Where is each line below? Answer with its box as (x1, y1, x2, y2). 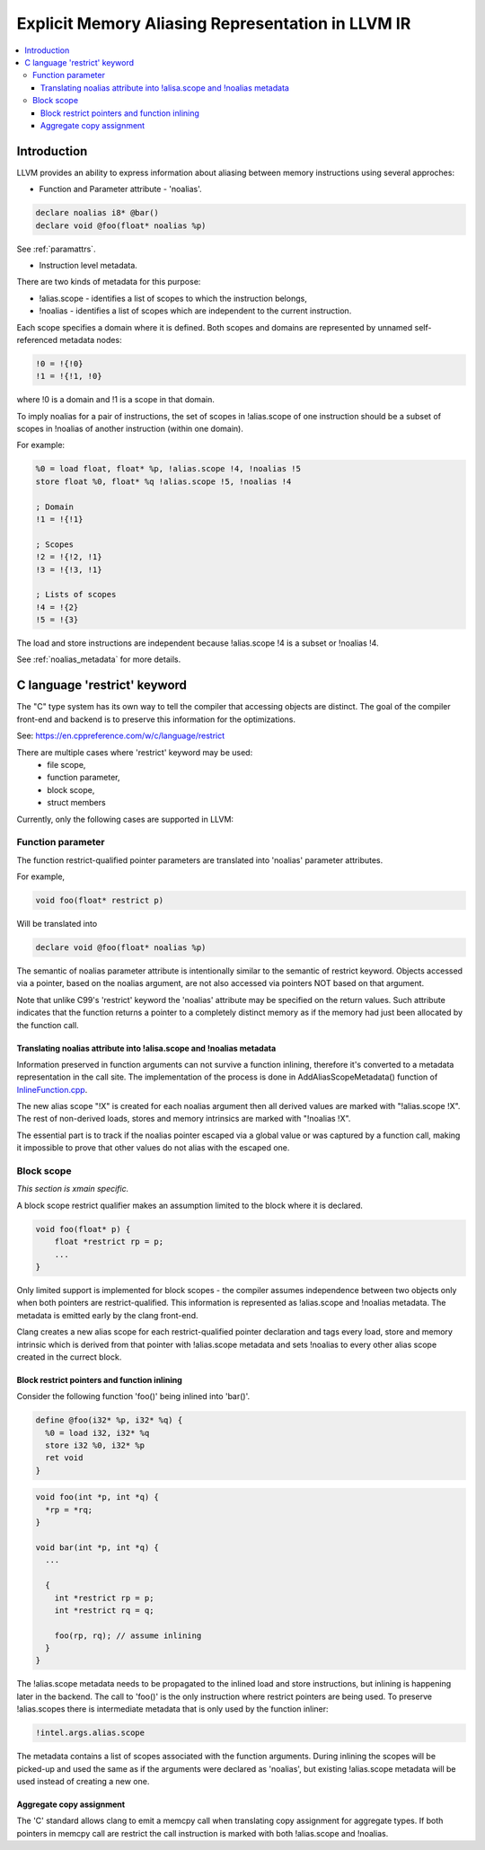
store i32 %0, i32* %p (45, 1440, 145, 1450)
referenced (16, 334, 58, 345)
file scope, (47, 759, 86, 770)
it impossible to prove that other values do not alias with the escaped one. (16, 1142, 290, 1153)
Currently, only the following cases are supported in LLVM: (16, 814, 234, 824)
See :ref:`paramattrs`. (16, 243, 96, 254)
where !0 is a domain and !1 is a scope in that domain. (16, 394, 215, 405)
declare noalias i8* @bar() (35, 207, 159, 218)
